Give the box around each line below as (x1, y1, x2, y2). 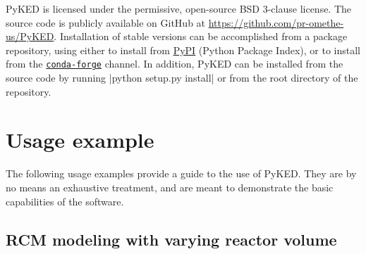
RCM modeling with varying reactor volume (6, 228, 337, 250)
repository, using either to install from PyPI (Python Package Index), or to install (6, 42, 361, 57)
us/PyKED (6, 29, 54, 44)
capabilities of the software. (6, 193, 124, 208)
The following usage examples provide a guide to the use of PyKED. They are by (6, 166, 357, 181)
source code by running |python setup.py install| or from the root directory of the (6, 70, 358, 85)
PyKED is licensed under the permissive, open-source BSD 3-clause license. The (6, 1, 352, 15)
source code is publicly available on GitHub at (6, 15, 206, 30)
